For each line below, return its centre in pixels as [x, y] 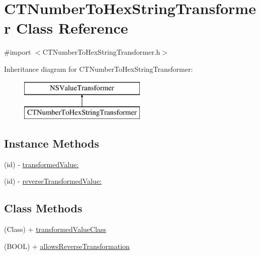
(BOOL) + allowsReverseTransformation [67, 246]
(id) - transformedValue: [41, 164]
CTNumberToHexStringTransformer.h [101, 52]
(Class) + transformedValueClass [55, 229]
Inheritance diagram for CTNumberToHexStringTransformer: [99, 69]
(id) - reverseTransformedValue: [53, 181]
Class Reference [72, 28]
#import [18, 52]
